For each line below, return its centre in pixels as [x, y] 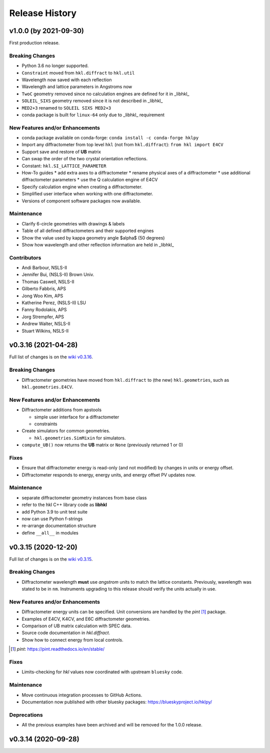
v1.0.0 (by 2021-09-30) [47, 31]
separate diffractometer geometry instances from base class [84, 497]
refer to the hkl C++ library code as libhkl [64, 505]
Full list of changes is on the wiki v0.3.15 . [51, 559]
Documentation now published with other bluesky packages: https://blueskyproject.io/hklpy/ [117, 702]
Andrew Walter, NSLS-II [46, 324]
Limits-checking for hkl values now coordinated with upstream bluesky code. [102, 672]
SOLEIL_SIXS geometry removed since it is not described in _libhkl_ [92, 101]
